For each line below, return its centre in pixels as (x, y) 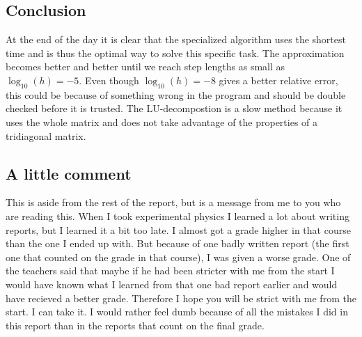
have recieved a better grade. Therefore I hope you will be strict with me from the (181, 298)
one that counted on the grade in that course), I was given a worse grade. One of (178, 257)
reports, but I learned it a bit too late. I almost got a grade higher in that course (178, 229)
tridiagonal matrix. (46, 135)
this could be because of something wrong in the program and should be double (176, 94)
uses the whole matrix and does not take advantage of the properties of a (162, 122)
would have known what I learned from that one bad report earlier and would (172, 284)
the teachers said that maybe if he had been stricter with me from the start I (170, 271)
